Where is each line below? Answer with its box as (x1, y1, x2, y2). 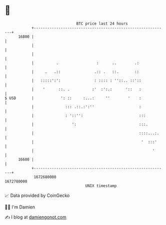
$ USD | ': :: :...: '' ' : (4, 95, 141, 101)
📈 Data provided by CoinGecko (4, 192, 70, 198)
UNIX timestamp (85, 183, 117, 188)
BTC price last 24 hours (76, 21, 128, 26)
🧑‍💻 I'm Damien (4, 204, 35, 210)
